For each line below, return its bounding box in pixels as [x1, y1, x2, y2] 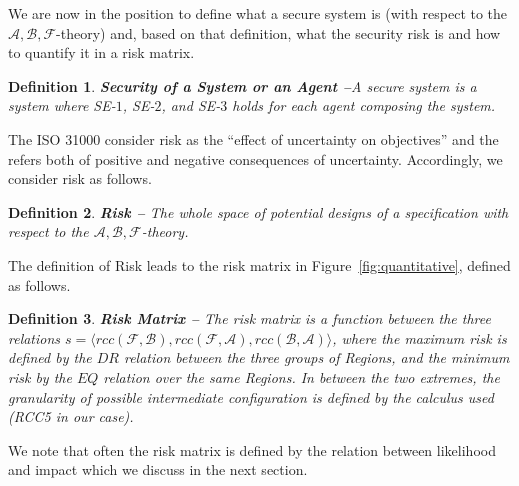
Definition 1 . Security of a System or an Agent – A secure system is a [8, 75, 477, 96]
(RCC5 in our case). [8, 406, 134, 427]
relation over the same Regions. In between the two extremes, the [103, 366, 500, 387]
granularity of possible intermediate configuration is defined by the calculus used [8, 386, 494, 407]
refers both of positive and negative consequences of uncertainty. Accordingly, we [8, 148, 503, 169]
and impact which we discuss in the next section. [8, 459, 308, 480]
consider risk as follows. [8, 168, 152, 189]
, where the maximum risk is [332, 327, 507, 348]
